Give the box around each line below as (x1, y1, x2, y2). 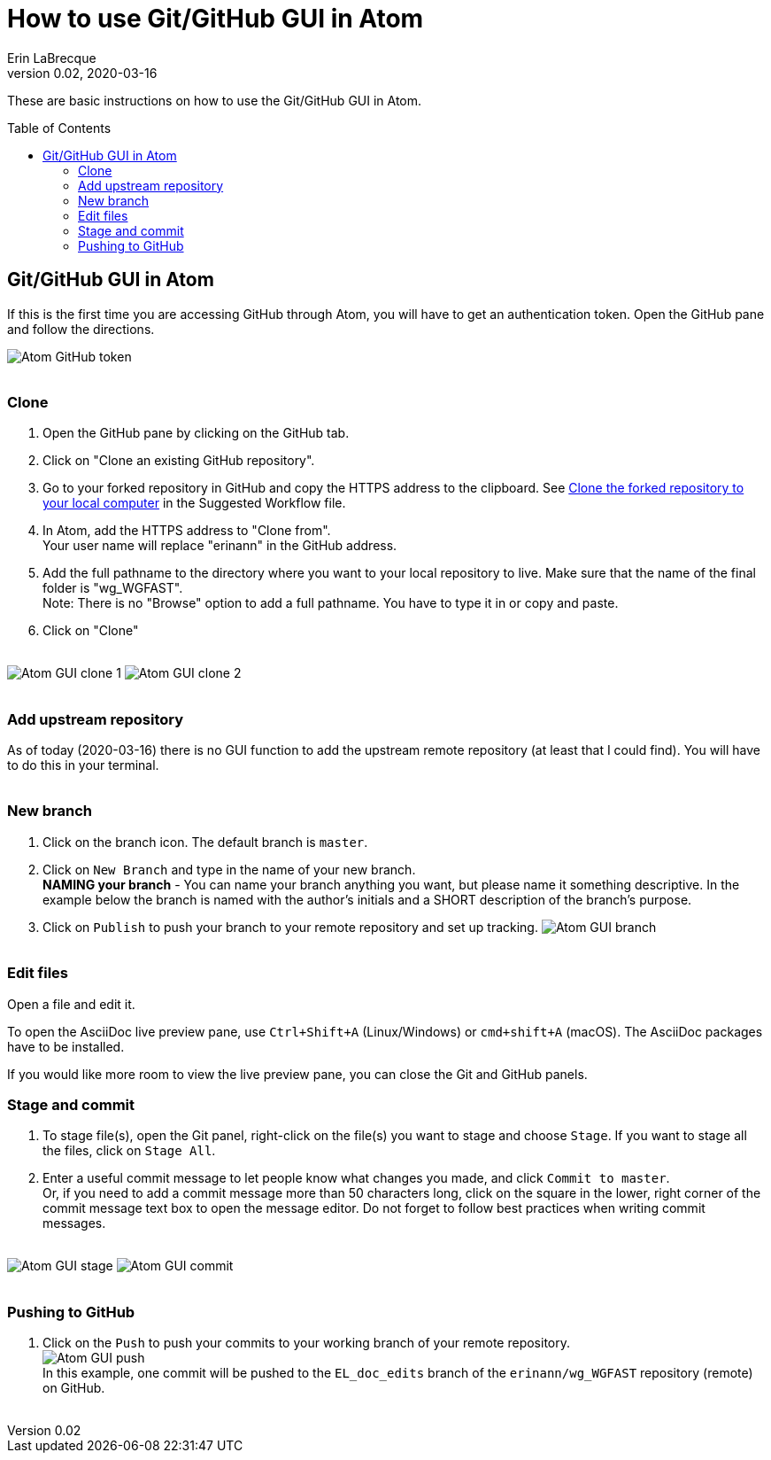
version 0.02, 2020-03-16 (7, 65, 158, 81)
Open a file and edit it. (7, 996, 135, 1012)
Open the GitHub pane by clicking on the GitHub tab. (42, 425, 350, 441)
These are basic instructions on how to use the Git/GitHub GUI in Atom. (7, 92, 422, 108)
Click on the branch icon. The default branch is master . (42, 834, 368, 850)
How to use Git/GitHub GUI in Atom (7, 4, 424, 34)
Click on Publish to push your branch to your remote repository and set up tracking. (42, 919, 538, 935)
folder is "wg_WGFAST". (42, 580, 183, 596)
